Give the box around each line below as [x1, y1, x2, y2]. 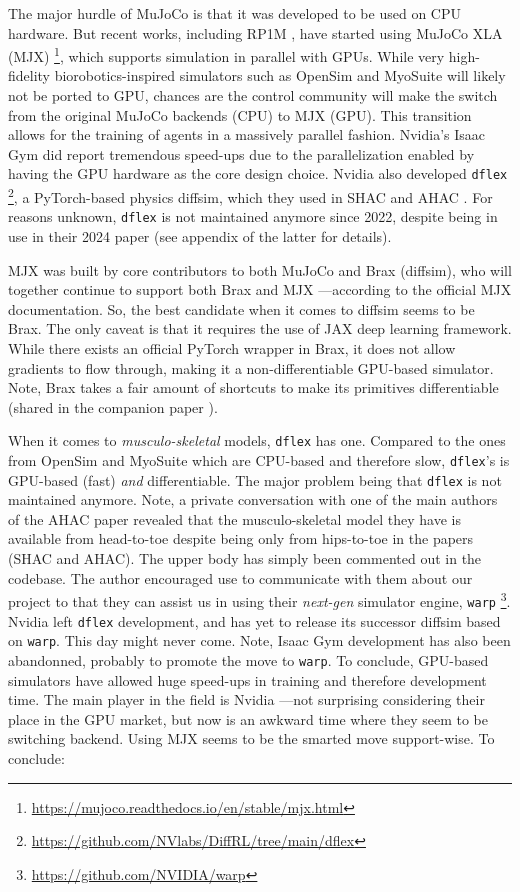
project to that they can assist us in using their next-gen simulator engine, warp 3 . [8, 588, 511, 611]
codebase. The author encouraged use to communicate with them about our [8, 567, 473, 588]
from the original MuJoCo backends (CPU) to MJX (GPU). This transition [8, 104, 472, 125]
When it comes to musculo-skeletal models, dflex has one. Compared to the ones [8, 430, 506, 451]
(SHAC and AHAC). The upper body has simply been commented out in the [8, 548, 482, 569]
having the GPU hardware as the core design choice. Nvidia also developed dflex [8, 163, 508, 184]
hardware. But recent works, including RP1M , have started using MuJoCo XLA [8, 22, 503, 43]
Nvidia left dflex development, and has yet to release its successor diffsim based [8, 610, 501, 631]
